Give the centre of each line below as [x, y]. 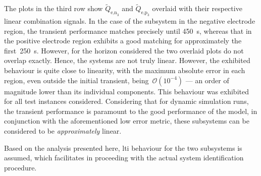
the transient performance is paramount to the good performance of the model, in [131, 111]
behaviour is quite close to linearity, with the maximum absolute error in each [125, 70]
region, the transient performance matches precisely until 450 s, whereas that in [128, 31]
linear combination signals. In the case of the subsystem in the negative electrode [130, 20]
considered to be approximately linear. [63, 130]
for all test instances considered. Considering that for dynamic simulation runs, [126, 101]
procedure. [20, 167]
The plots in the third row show [54, 8]
